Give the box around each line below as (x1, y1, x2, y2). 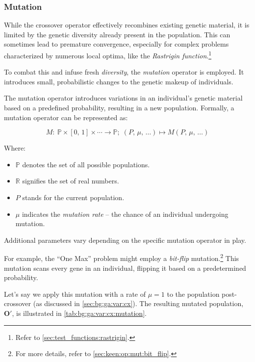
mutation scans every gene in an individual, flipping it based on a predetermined (4, 262, 246, 273)
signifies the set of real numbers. (22, 176, 119, 186)
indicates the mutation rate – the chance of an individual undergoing (22, 208, 229, 219)
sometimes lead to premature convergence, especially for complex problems (4, 39, 229, 49)
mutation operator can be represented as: (4, 112, 128, 122)
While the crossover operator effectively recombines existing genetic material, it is (4, 20, 250, 30)
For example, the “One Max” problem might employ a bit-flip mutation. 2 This (4, 252, 239, 263)
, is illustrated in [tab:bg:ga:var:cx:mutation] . (12, 308, 147, 318)
